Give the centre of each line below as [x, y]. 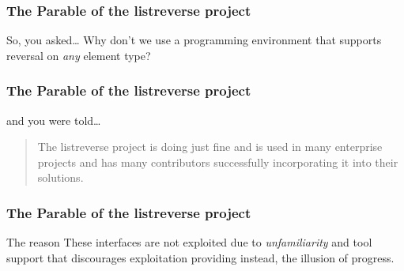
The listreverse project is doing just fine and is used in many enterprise [210, 147]
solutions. [60, 177]
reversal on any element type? [79, 55]
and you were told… [54, 120]
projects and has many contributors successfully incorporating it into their [218, 162]
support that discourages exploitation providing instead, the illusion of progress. [200, 257]
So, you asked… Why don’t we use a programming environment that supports [194, 40]
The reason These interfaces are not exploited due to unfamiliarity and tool [189, 242]
